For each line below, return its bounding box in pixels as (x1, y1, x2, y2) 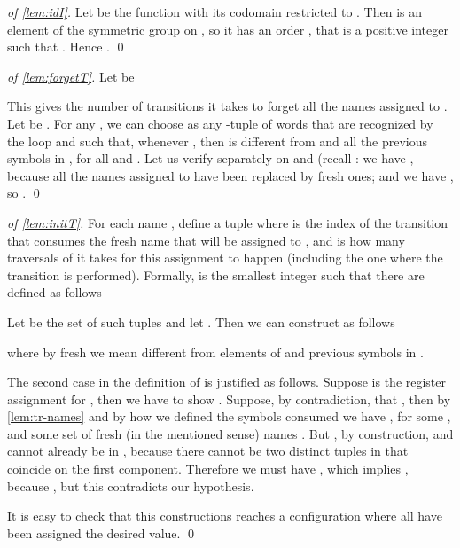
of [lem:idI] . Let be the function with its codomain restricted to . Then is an (7, 3, 423, 20)
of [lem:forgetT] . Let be (7, 67, 135, 85)
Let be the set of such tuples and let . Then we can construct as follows (7, 312, 395, 331)
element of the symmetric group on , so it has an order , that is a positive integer (7, 20, 448, 38)
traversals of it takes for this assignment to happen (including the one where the (7, 248, 443, 267)
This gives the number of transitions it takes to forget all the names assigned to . (7, 97, 448, 115)
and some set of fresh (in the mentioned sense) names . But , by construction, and (7, 424, 454, 442)
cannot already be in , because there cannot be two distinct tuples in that (7, 442, 409, 460)
